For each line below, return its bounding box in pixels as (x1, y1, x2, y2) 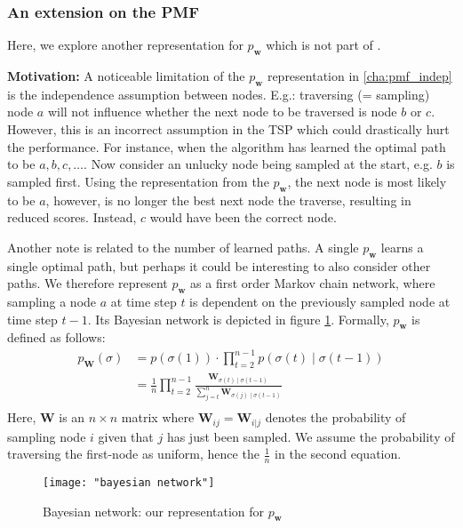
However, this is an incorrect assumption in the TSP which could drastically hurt (7, 120, 450, 138)
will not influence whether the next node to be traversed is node (47, 102, 397, 121)
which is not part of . (266, 36, 381, 54)
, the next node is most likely (287, 172, 447, 190)
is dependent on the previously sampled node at (189, 292, 451, 310)
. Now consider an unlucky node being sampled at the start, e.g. (84, 155, 433, 173)
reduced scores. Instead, (7, 208, 137, 227)
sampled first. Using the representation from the (7, 172, 269, 190)
